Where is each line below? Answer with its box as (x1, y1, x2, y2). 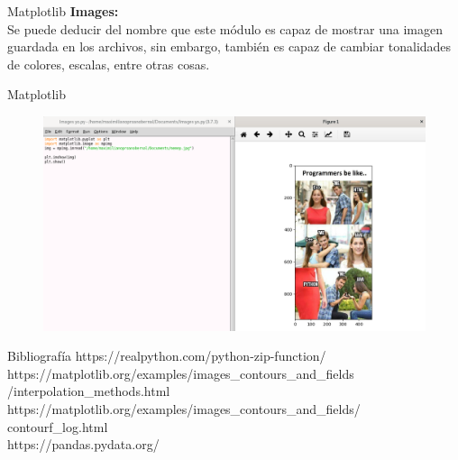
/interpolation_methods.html (7, 382, 170, 400)
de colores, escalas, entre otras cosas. (7, 54, 210, 73)
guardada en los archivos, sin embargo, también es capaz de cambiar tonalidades (7, 37, 452, 56)
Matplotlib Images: (7, 2, 119, 20)
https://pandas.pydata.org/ (7, 435, 160, 454)
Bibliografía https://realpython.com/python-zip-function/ (7, 346, 326, 365)
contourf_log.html (7, 417, 108, 436)
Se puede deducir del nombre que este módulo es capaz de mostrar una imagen (7, 19, 443, 38)
